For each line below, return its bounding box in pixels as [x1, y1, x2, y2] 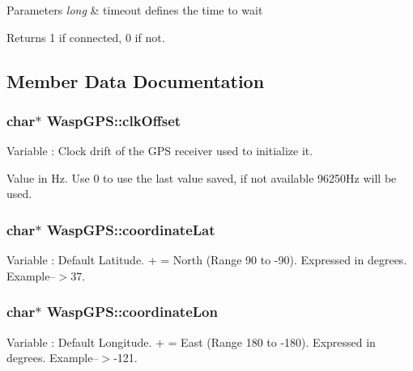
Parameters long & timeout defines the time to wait [6, 2, 263, 18]
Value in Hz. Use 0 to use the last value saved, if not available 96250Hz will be [6, 169, 397, 186]
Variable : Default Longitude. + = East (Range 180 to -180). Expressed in [6, 333, 376, 350]
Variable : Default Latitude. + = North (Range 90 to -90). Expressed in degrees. [6, 251, 407, 268]
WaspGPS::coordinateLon [46, 301, 218, 322]
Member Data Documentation [6, 68, 265, 93]
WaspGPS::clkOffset [46, 110, 181, 130]
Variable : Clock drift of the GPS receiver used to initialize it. [6, 142, 313, 159]
